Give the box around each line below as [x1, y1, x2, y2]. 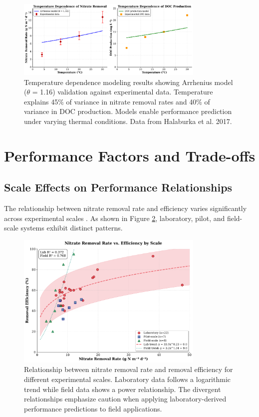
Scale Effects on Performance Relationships [4, 179, 233, 195]
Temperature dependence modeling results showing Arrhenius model [24, 76, 233, 87]
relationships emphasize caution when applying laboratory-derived [24, 393, 227, 404]
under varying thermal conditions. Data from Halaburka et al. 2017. [24, 116, 232, 126]
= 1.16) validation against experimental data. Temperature [32, 86, 213, 97]
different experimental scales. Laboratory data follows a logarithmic [24, 373, 231, 384]
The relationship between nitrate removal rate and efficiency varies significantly [4, 203, 247, 213]
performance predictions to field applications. [24, 403, 162, 413]
